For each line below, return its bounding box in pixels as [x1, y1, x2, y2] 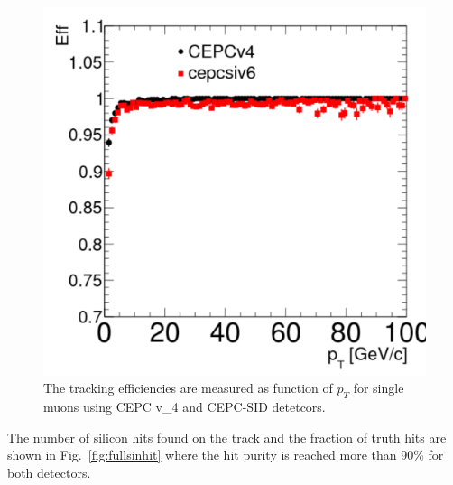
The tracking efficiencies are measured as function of [43, 378, 333, 397]
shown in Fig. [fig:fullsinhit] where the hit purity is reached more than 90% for [7, 445, 444, 464]
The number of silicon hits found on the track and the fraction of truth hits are [7, 427, 447, 446]
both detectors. [7, 463, 91, 482]
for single [353, 378, 404, 397]
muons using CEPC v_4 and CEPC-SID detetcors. [43, 397, 326, 416]
